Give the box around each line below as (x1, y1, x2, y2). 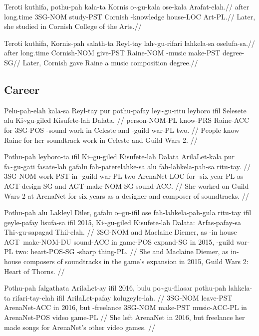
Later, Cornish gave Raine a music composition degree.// (22, 57, 198, 67)
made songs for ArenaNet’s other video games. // (4, 322, 155, 332)
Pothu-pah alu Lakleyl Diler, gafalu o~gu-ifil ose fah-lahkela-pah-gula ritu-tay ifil (4, 207, 252, 218)
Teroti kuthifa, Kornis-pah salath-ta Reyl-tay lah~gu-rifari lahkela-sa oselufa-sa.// (4, 37, 255, 48)
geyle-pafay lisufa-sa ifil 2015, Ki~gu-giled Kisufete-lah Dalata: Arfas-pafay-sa (4, 217, 242, 227)
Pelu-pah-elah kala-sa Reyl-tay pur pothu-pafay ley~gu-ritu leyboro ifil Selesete (4, 105, 247, 115)
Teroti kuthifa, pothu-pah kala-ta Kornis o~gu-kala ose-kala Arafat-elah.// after (4, 1, 250, 11)
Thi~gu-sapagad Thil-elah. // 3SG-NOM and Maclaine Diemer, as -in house (4, 227, 237, 237)
